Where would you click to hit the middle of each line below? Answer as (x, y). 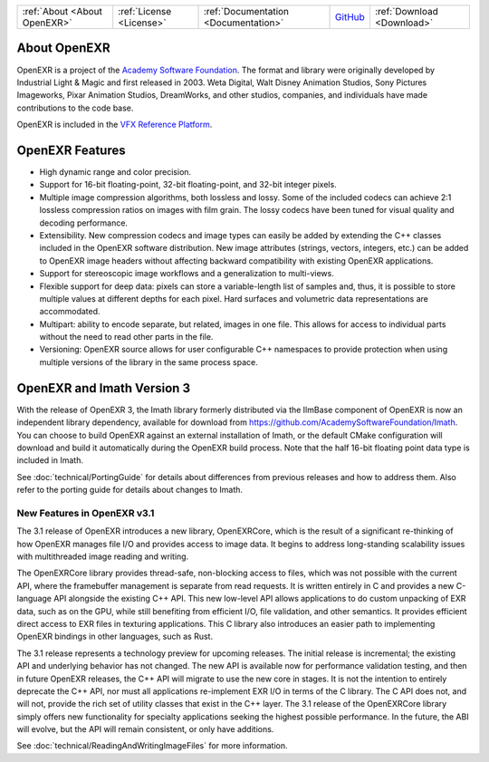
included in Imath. (50, 460)
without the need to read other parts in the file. (126, 337)
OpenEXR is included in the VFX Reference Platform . (115, 125)
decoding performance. (84, 223)
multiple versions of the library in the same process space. (149, 362)
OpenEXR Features (71, 150)
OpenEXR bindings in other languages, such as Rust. (115, 637)
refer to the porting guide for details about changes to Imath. (130, 490)
